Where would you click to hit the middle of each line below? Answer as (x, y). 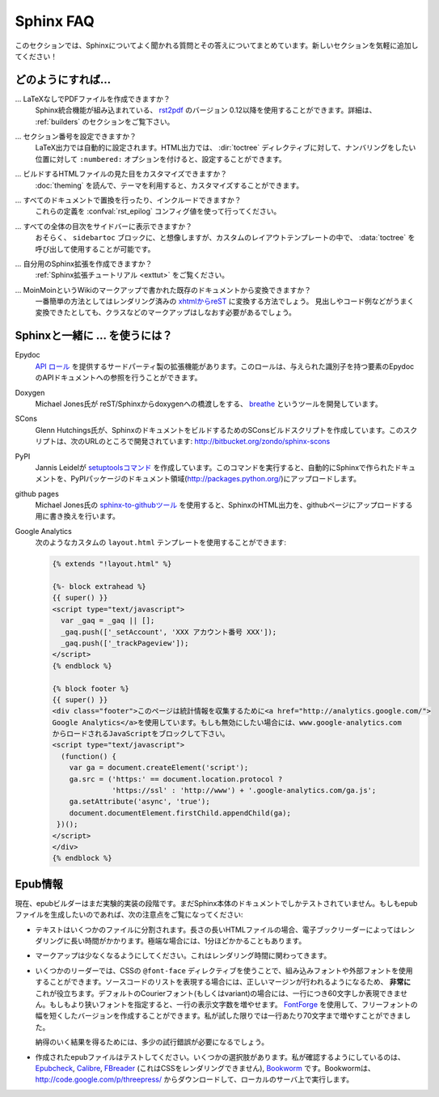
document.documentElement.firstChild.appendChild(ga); (180, 813)
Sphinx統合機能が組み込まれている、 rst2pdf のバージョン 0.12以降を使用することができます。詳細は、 (206, 110)
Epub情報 (39, 884)
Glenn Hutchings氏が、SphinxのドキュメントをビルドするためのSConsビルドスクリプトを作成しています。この (219, 430)
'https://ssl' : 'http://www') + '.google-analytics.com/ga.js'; (244, 790)
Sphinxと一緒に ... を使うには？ (94, 336)
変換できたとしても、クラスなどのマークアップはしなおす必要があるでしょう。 (166, 312)
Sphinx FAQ (55, 21)
